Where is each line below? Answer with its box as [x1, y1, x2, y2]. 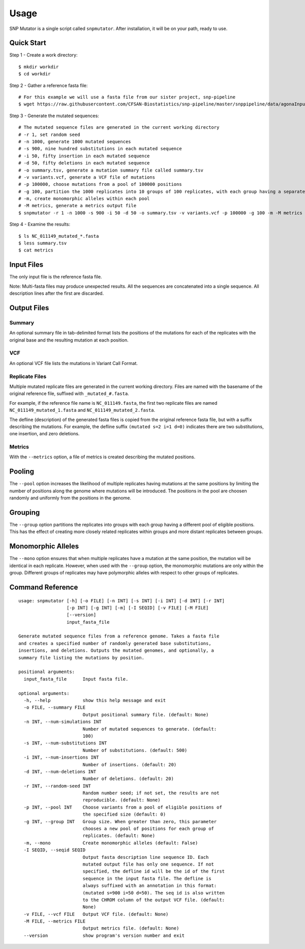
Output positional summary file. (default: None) [82, 712, 209, 717]
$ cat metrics [18, 247, 53, 253]
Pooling [9, 467, 34, 476]
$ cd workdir [18, 71, 51, 77]
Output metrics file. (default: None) [82, 926, 179, 931]
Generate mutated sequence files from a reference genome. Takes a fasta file [18, 633, 220, 639]
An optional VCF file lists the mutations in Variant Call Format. [9, 360, 138, 366]
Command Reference [9, 583, 78, 592]
